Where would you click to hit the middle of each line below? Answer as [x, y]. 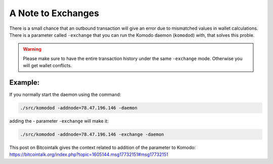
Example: [25, 83]
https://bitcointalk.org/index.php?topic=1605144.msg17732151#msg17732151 [89, 154]
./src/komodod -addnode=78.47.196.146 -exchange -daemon [92, 134]
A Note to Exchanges [54, 13]
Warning [32, 49]
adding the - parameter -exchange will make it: [59, 121]
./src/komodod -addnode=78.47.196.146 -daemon [79, 108]
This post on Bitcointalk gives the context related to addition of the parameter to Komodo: [102, 147]
